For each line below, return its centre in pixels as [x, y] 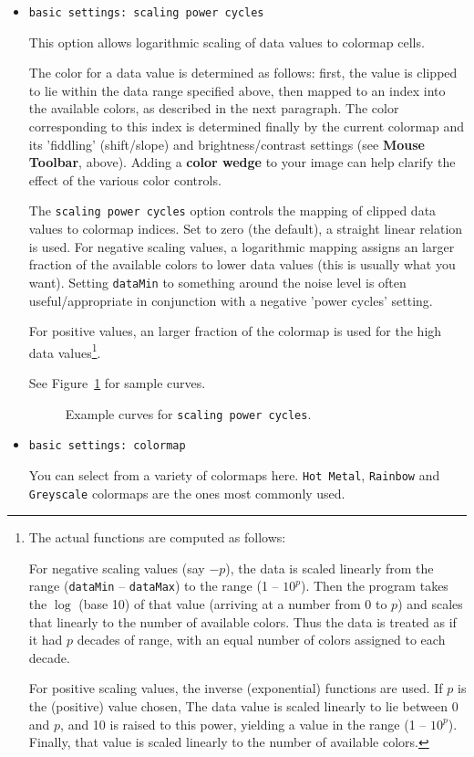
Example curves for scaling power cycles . [188, 413]
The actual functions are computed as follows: [157, 537]
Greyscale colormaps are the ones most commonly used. [187, 493]
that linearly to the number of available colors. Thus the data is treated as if [242, 621]
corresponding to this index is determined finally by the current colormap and [247, 126]
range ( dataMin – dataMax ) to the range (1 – [154, 586]
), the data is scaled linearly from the [330, 568]
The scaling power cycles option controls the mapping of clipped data [232, 210]
